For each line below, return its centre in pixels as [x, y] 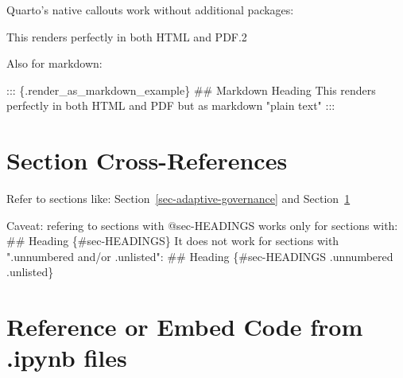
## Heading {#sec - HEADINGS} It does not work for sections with [173, 241]
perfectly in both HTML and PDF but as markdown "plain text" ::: [171, 105]
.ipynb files [67, 358]
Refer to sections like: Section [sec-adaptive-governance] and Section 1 [178, 199]
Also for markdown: [54, 63]
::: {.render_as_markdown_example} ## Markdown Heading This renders [191, 90]
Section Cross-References [147, 160]
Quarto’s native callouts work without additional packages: [150, 10]
